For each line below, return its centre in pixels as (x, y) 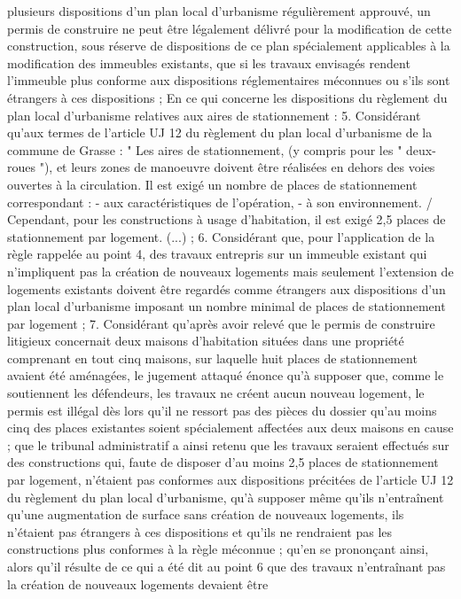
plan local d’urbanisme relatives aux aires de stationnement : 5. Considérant (214, 115)
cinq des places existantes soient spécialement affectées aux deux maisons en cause (230, 428)
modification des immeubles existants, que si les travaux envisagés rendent (209, 62)
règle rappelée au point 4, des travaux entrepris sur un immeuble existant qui (217, 254)
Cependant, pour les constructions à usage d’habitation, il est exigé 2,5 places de (227, 219)
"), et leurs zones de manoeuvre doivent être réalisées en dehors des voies (237, 167)
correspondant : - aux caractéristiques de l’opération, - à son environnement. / (220, 202)
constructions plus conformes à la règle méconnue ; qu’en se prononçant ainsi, (218, 549)
